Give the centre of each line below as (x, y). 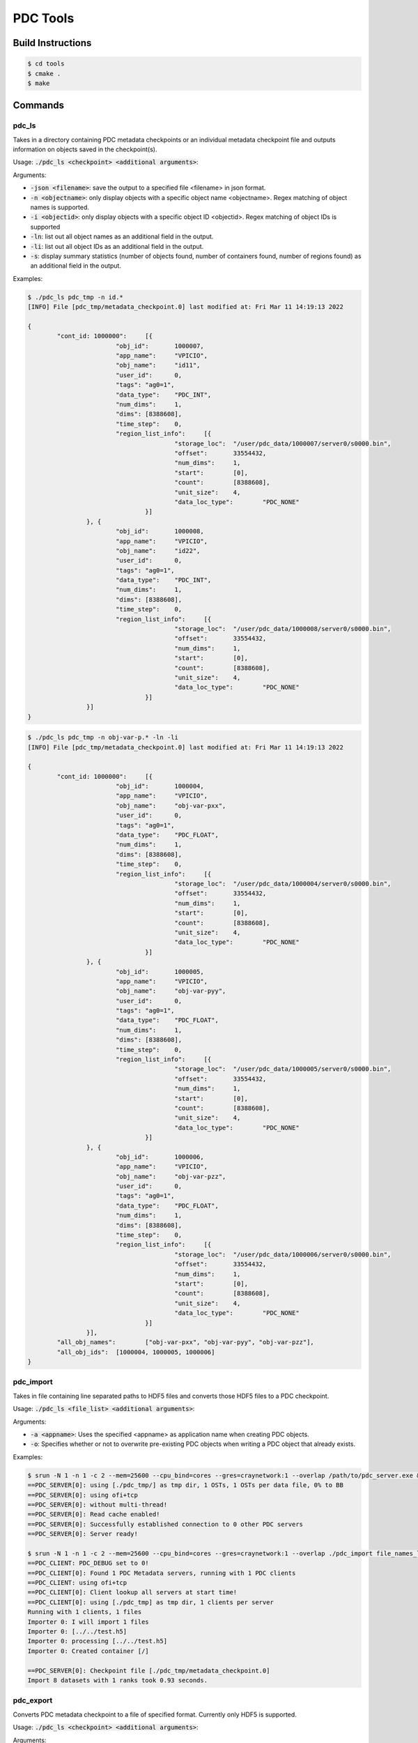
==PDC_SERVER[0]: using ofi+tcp (83, 1495)
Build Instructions (52, 43)
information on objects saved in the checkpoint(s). (85, 149)
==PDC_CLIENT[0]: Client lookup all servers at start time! (132, 1592)
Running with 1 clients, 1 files (85, 1612)
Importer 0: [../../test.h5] (77, 1632)
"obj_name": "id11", (158, 365)
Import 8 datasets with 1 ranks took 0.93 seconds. (118, 1680)
